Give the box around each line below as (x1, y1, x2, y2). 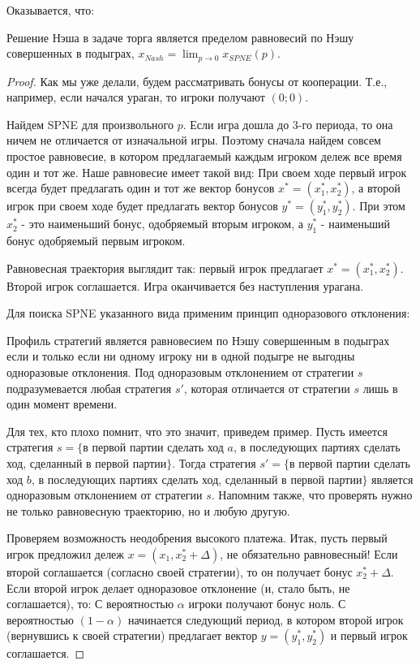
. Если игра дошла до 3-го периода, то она (182, 115, 393, 132)
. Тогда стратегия (172, 454, 256, 471)
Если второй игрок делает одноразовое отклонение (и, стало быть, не (6, 579, 350, 596)
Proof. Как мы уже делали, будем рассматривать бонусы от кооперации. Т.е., (6, 72, 388, 89)
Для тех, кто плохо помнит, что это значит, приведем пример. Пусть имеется (6, 422, 388, 439)
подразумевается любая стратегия (6, 379, 172, 396)
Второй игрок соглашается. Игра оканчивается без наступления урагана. (6, 277, 364, 294)
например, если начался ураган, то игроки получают (6, 89, 265, 106)
